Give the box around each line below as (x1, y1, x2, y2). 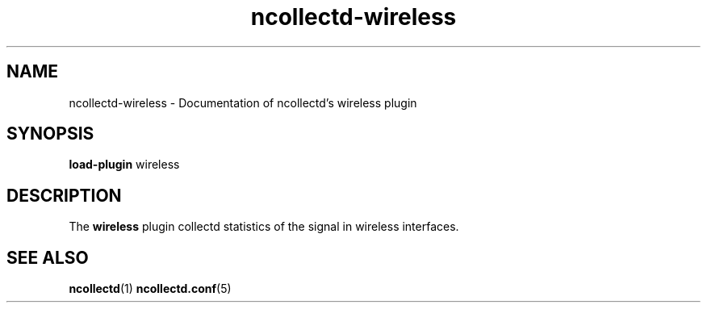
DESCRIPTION (6, 185, 122, 206)
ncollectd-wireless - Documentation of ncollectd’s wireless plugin (69, 95, 417, 110)
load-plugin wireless (69, 157, 180, 172)
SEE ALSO (6, 247, 89, 268)
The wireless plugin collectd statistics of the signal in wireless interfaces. (69, 219, 459, 234)
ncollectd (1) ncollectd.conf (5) (69, 282, 232, 296)
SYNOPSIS (6, 123, 94, 144)
